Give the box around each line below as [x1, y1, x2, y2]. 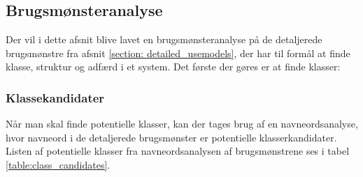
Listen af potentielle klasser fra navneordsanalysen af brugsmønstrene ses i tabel [6, 144, 350, 158]
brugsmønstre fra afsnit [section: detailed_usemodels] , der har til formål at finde [6, 45, 350, 60]
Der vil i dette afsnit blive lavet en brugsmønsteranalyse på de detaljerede [6, 32, 322, 47]
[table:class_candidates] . [6, 157, 111, 171]
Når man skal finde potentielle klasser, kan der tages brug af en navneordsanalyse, [6, 116, 358, 131]
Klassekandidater [6, 88, 105, 106]
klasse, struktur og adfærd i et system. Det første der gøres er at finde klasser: [6, 59, 341, 74]
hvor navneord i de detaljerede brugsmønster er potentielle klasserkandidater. [6, 130, 337, 144]
